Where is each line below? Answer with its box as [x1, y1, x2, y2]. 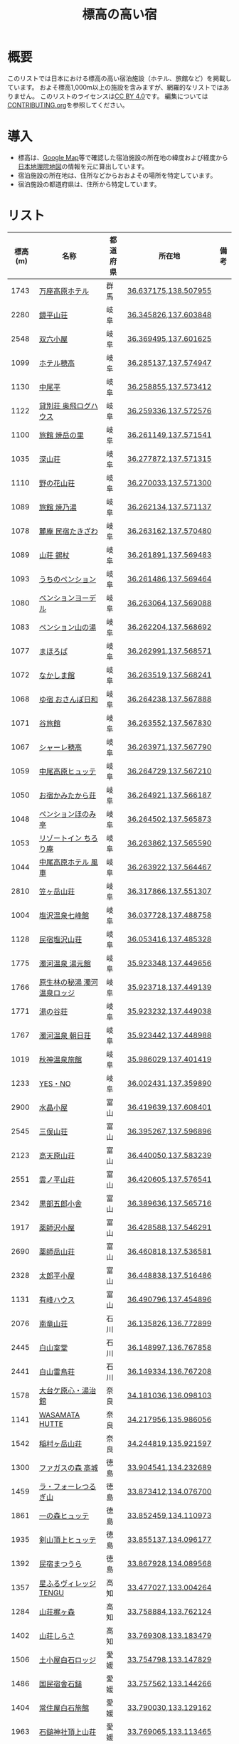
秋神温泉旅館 [38, 1055, 83, 1064]
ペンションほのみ [38, 809, 97, 819]
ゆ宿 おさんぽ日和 [38, 694, 98, 704]
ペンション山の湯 [38, 622, 97, 632]
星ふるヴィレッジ [38, 1578, 97, 1588]
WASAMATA [38, 1410, 80, 1420]
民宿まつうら [38, 1559, 83, 1569]
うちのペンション [38, 574, 97, 584]
